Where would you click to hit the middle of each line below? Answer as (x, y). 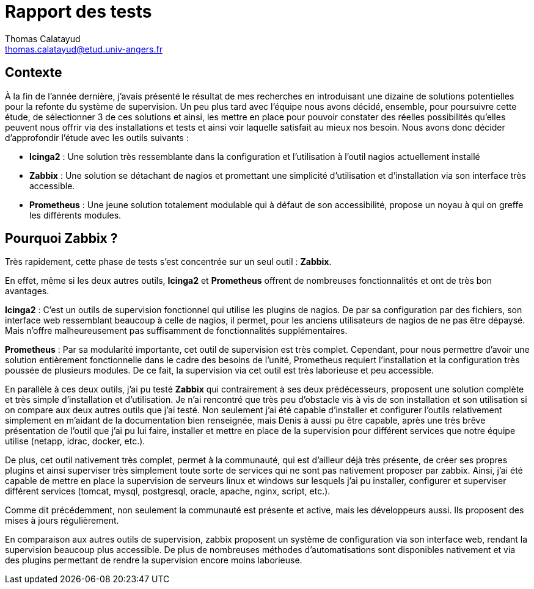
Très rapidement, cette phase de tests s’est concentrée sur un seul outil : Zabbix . (168, 262)
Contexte (34, 73)
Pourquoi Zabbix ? (61, 239)
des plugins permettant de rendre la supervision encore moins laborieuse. (154, 560)
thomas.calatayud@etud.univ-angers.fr (84, 49)
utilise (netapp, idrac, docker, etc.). (75, 441)
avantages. (27, 291)
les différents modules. (75, 215)
